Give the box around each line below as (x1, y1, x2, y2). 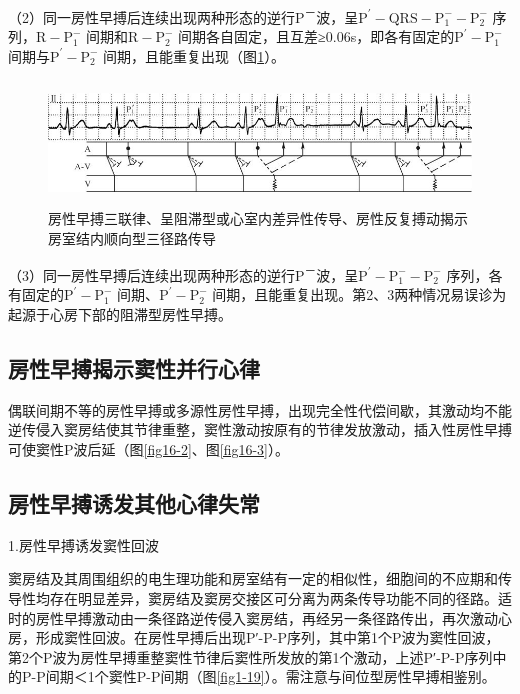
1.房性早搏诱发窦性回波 (8, 534, 159, 555)
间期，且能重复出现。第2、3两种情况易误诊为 (212, 284, 507, 305)
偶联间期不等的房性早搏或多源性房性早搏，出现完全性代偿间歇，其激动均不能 (8, 399, 512, 420)
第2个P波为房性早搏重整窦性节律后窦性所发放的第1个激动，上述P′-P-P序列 (8, 646, 493, 667)
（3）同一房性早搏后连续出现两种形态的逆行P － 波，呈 (8, 262, 359, 285)
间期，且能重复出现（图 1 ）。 (103, 45, 286, 66)
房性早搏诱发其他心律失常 (8, 488, 260, 519)
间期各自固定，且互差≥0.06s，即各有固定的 (178, 26, 455, 47)
